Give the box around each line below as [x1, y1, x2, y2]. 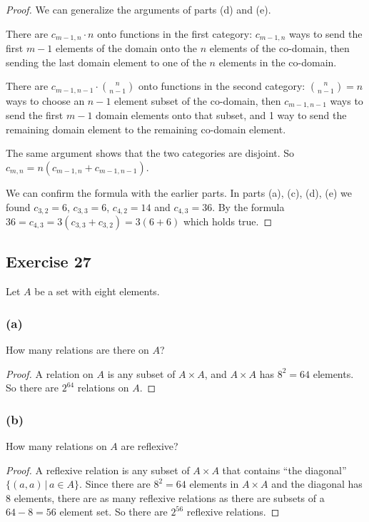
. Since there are [79, 476, 151, 491]
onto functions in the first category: [97, 26, 253, 41]
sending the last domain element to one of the [6, 54, 206, 69]
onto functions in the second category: [138, 78, 305, 93]
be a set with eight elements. [34, 284, 160, 299]
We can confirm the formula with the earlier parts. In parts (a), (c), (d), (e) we [6, 185, 352, 200]
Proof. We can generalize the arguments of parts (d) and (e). [6, 2, 271, 16]
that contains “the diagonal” [222, 462, 347, 477]
